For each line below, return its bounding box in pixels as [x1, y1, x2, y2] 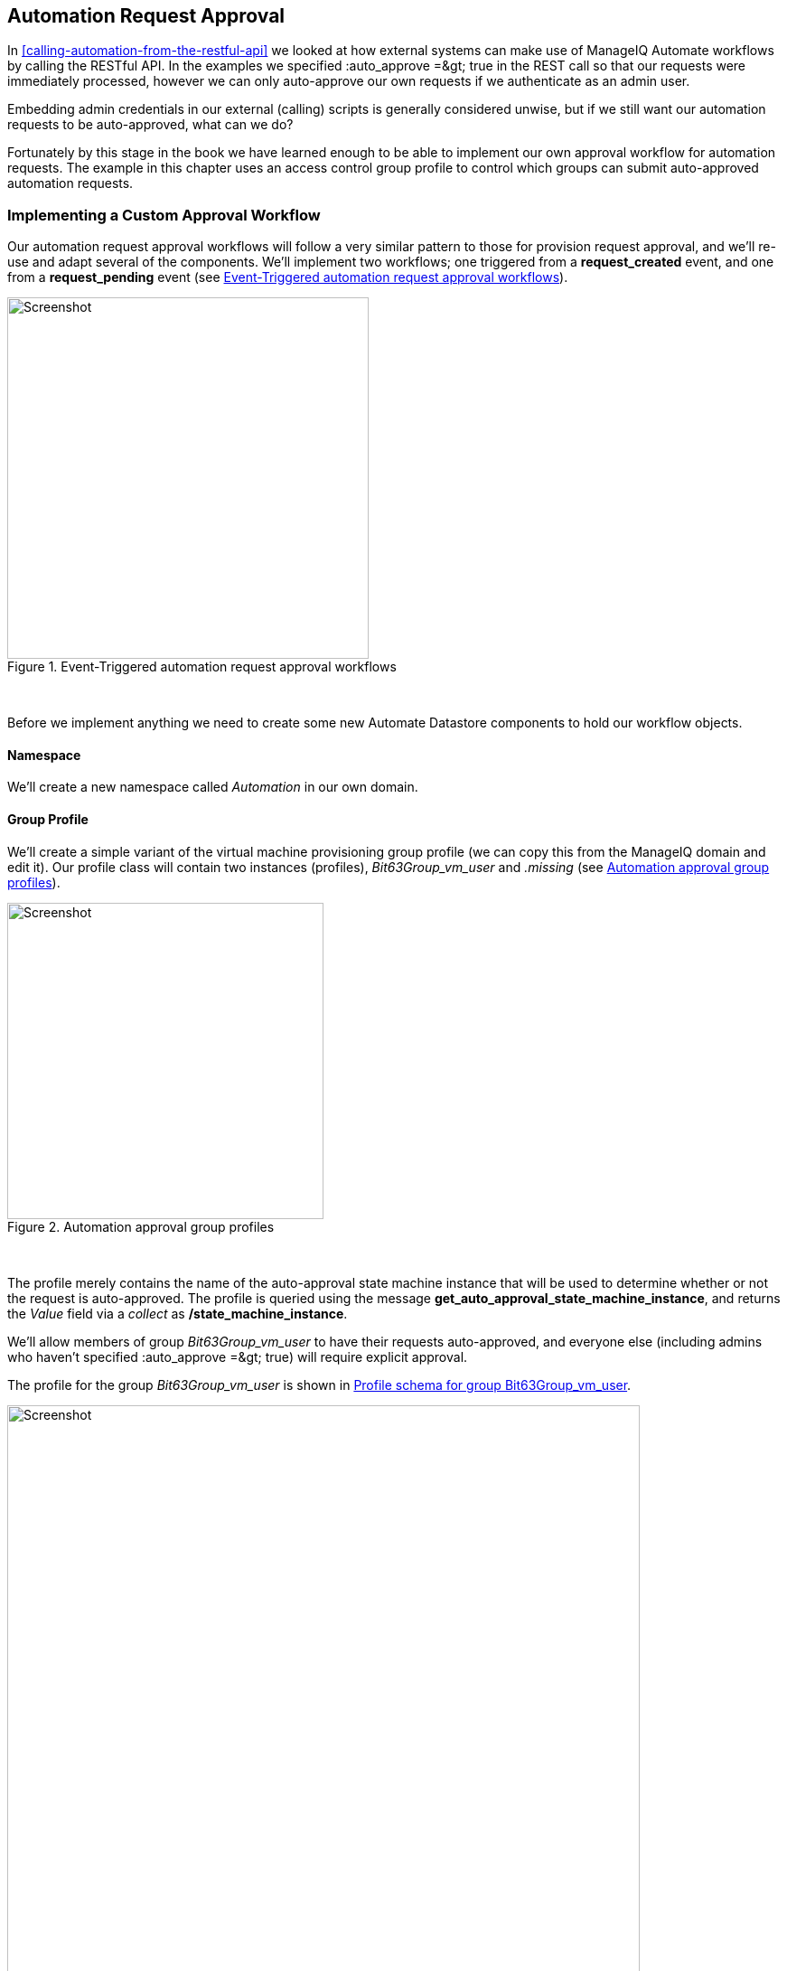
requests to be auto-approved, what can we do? [7, 117, 294, 133]
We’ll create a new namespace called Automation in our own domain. [7, 779, 418, 795]
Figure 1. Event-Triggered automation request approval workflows [7, 659, 397, 675]
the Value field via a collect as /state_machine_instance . [7, 1305, 348, 1321]
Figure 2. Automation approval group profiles [7, 1218, 275, 1234]
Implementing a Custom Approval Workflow [7, 205, 321, 224]
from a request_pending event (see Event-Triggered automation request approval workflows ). [7, 269, 568, 286]
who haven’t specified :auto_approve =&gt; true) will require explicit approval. [7, 1348, 468, 1365]
